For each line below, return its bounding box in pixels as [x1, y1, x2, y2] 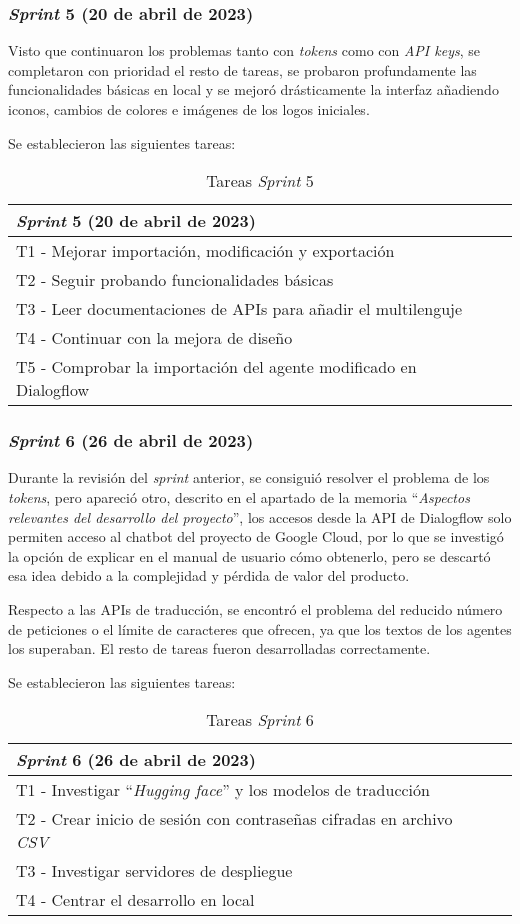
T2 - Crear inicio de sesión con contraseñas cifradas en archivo [16, 807, 453, 831]
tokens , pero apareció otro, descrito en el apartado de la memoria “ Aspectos [8, 487, 470, 507]
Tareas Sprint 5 [206, 169, 314, 193]
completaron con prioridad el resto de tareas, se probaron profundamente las [8, 59, 477, 80]
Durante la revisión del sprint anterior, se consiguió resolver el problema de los [8, 467, 490, 488]
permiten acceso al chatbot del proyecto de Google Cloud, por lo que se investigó [8, 526, 504, 547]
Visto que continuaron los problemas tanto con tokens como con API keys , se [8, 40, 480, 61]
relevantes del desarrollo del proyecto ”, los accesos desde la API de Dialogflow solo [8, 506, 512, 527]
